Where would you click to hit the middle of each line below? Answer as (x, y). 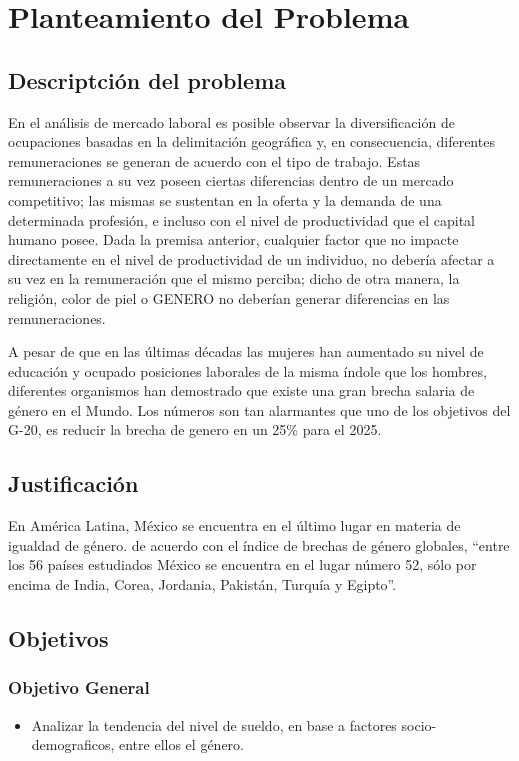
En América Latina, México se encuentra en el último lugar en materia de (234, 525)
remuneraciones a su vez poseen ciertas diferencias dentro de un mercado (231, 180)
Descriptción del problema (147, 79)
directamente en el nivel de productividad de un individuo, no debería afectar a (251, 258)
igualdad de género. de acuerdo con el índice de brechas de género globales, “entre (259, 544)
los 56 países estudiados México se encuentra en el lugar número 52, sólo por (242, 564)
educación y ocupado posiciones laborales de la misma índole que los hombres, (247, 370)
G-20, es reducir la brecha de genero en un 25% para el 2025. (195, 429)
